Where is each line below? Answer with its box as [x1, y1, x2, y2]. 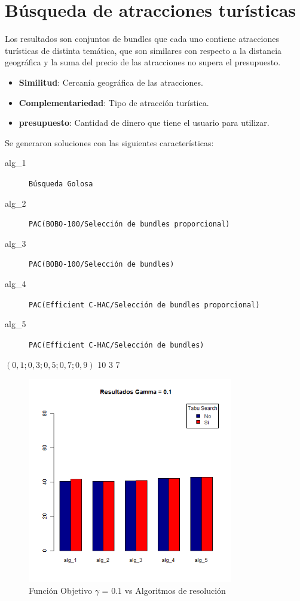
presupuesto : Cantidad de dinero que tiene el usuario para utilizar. [19, 116, 270, 129]
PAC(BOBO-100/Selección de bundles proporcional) [29, 220, 230, 229]
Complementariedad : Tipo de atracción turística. [19, 96, 209, 108]
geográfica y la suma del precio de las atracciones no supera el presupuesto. [5, 56, 281, 68]
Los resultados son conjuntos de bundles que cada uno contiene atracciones [5, 32, 279, 45]
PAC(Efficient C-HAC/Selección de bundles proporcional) [29, 300, 260, 309]
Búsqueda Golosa [29, 179, 93, 188]
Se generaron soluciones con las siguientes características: [5, 136, 214, 149]
